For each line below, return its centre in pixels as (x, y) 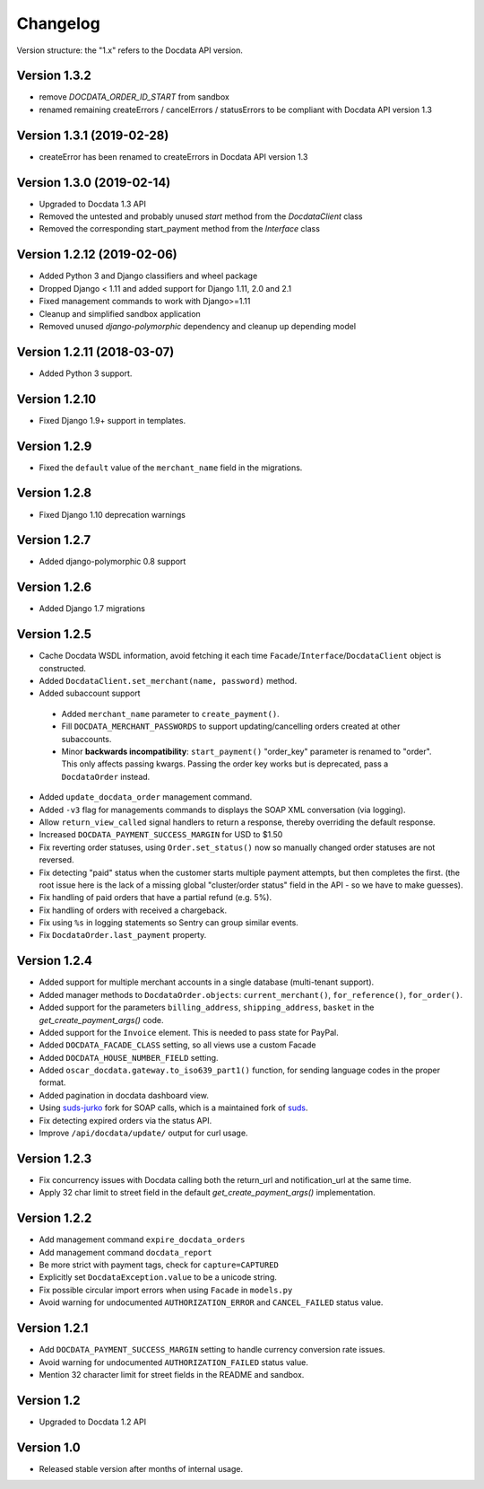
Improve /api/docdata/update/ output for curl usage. (143, 1133)
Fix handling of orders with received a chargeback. (133, 910)
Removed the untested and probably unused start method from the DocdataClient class (201, 216)
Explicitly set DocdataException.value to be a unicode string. (158, 1277)
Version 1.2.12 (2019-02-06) (97, 254)
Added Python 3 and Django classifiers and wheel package (148, 276)
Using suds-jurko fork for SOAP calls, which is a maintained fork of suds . (173, 1108)
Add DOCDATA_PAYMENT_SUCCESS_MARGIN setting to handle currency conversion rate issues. (212, 1350)
